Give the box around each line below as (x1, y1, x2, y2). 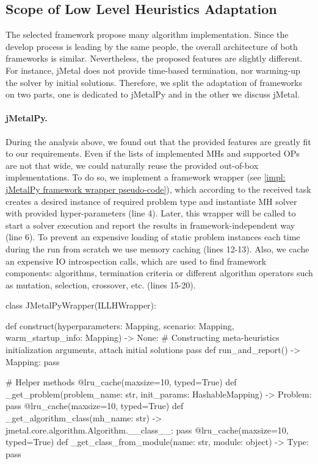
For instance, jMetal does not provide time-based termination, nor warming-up (5, 63, 300, 76)
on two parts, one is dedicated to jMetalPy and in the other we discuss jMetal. (5, 88, 300, 101)
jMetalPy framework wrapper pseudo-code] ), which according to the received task (5, 182, 311, 195)
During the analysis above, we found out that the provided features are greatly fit (5, 135, 311, 148)
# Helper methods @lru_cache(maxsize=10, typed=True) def (5, 376, 237, 388)
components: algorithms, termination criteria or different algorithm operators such (5, 266, 313, 279)
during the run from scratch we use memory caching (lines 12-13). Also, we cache (5, 242, 309, 255)
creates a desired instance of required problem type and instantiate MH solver (5, 195, 297, 207)
